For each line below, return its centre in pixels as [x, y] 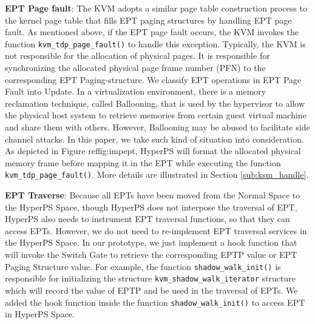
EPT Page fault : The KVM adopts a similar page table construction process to [156, 8]
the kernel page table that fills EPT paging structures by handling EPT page [148, 20]
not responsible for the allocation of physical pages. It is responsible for [137, 56]
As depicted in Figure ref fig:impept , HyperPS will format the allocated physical [153, 151]
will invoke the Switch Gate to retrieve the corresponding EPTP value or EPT [151, 254]
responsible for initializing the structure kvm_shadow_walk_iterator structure [150, 278]
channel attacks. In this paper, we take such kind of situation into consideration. [154, 139]
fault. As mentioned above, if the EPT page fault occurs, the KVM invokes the [152, 32]
